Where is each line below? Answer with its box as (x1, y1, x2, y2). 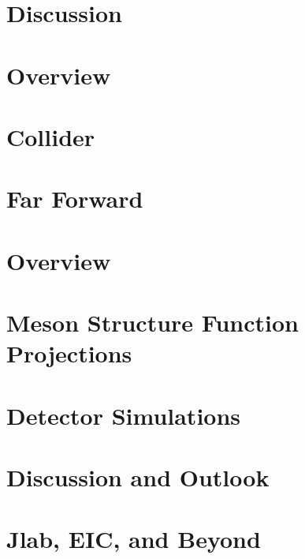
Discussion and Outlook (6, 461, 270, 493)
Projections (6, 337, 132, 370)
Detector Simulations (6, 399, 241, 431)
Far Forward (6, 182, 143, 215)
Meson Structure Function (6, 306, 299, 339)
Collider (6, 120, 95, 152)
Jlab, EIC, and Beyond (6, 523, 261, 555)
